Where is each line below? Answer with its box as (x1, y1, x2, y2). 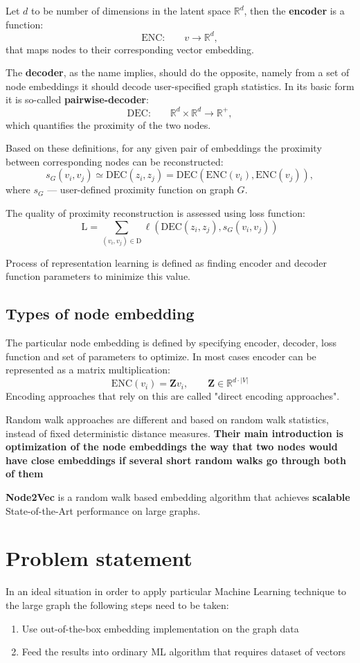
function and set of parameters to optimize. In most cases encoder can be (6, 348, 316, 363)
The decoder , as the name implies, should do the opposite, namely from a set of (6, 65, 350, 80)
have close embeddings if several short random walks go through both (6, 452, 347, 467)
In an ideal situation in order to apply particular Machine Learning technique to (6, 584, 347, 599)
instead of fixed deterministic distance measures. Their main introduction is (6, 425, 343, 440)
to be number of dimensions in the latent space (31, 3, 231, 17)
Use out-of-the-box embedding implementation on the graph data (21, 621, 299, 635)
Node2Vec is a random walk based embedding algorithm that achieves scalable (6, 490, 350, 504)
